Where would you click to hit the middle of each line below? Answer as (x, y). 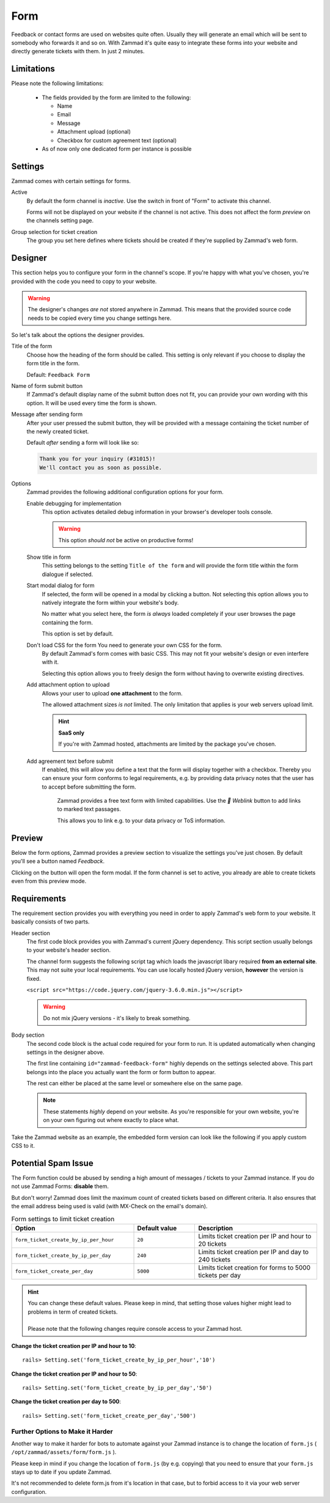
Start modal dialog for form (61, 586)
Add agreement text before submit (70, 761)
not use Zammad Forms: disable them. (60, 1186)
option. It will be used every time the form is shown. (92, 403)
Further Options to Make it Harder (62, 1431)
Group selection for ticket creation (54, 232)
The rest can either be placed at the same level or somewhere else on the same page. (135, 1083)
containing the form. (67, 623)
